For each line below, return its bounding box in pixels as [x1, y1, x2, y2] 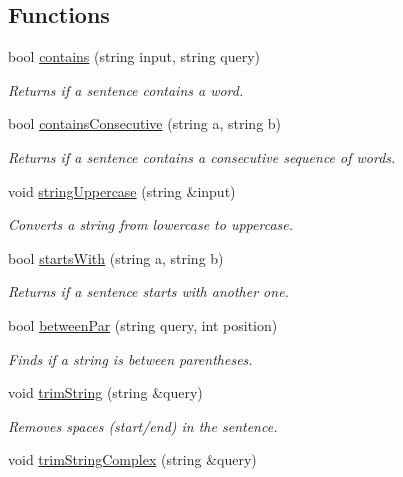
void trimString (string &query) [8, 382, 203, 403]
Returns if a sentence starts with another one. [8, 281, 289, 302]
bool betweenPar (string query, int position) [8, 314, 278, 335]
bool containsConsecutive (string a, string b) [8, 113, 282, 134]
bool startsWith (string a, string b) [8, 247, 224, 268]
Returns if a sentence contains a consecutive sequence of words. [8, 146, 396, 167]
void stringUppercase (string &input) [8, 180, 236, 201]
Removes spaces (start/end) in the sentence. [8, 415, 278, 436]
